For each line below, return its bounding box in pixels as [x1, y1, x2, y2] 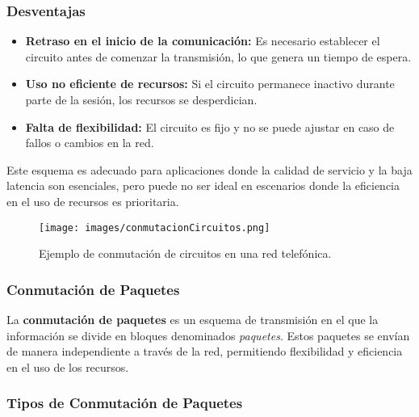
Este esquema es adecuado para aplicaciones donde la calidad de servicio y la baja [6, 161, 413, 178]
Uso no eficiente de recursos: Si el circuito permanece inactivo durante [25, 75, 395, 92]
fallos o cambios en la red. [25, 134, 154, 151]
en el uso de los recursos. [6, 358, 129, 375]
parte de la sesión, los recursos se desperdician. [25, 91, 258, 107]
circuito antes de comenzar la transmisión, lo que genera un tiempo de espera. [25, 48, 412, 65]
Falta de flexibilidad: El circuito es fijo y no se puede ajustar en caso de [25, 118, 395, 135]
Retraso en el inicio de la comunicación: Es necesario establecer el [25, 32, 380, 49]
